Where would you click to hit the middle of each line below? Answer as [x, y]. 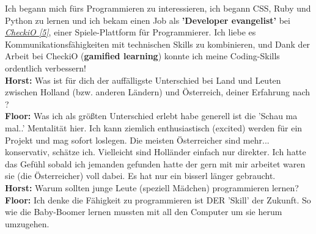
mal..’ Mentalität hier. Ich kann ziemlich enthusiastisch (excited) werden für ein [154, 127]
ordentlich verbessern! [46, 68]
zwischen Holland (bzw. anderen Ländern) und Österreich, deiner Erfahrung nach [158, 92]
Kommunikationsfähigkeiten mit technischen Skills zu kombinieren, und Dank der [158, 44]
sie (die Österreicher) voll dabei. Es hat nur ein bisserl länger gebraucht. [140, 176]
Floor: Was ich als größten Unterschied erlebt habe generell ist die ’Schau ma [151, 116]
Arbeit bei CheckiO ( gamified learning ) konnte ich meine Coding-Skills [142, 56]
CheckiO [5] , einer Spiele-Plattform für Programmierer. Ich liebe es [130, 32]
